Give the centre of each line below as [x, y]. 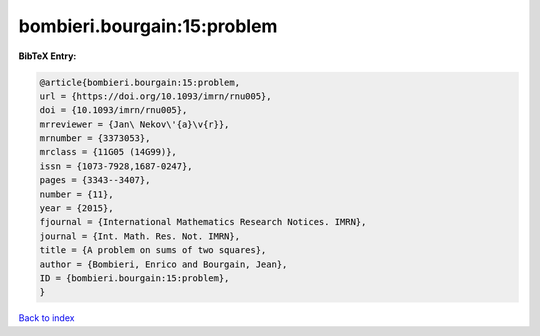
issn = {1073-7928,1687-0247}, [116, 166]
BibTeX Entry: [47, 56]
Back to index [46, 318]
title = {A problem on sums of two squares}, [153, 250]
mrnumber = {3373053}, [95, 138]
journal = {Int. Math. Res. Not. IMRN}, [139, 236]
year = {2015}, [76, 208]
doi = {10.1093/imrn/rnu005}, [113, 110]
